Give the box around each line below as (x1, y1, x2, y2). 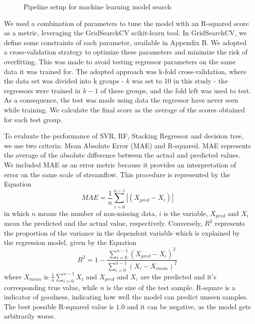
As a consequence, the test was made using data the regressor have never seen (4, 95, 238, 105)
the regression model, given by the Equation (4, 237, 137, 247)
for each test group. (4, 114, 63, 124)
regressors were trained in (4, 85, 81, 95)
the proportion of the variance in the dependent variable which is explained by (4, 227, 240, 238)
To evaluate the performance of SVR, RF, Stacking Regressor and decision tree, (4, 131, 244, 141)
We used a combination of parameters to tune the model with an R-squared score (4, 18, 249, 28)
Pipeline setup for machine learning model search (24, 1, 172, 11)
